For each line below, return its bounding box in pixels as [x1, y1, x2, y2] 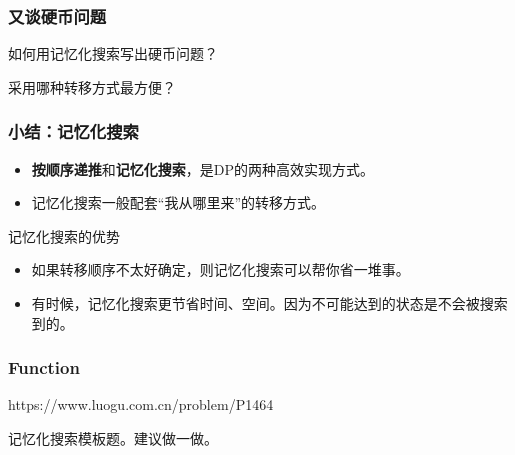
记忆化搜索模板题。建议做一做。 [8, 428, 218, 448]
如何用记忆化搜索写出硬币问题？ [8, 43, 218, 64]
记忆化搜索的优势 [8, 225, 120, 246]
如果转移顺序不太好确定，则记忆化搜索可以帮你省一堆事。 [31, 259, 410, 280]
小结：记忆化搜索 [8, 119, 139, 144]
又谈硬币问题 [8, 3, 107, 28]
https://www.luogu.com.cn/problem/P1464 [8, 394, 274, 415]
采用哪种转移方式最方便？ [8, 76, 176, 97]
